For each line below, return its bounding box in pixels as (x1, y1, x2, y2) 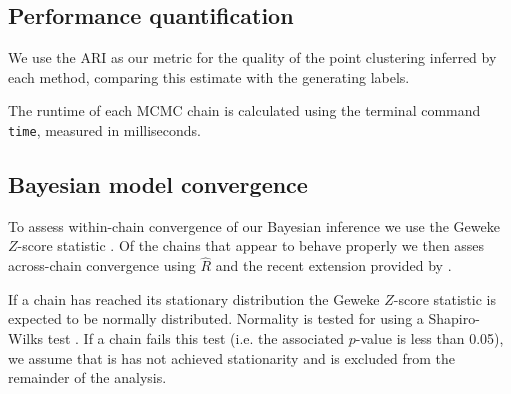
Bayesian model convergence (8, 169, 308, 200)
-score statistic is (393, 288, 496, 309)
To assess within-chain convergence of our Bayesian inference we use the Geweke (8, 215, 500, 236)
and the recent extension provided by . (215, 255, 452, 276)
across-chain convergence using (8, 255, 196, 276)
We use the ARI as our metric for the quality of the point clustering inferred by (8, 47, 497, 68)
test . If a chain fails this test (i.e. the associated (47, 328, 345, 349)
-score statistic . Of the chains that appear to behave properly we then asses (17, 235, 485, 256)
